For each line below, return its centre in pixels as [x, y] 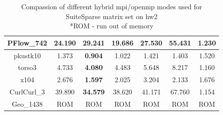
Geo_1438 [27, 104]
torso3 [27, 67]
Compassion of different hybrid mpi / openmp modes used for [112, 6]
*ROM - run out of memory [112, 26]
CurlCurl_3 [27, 92]
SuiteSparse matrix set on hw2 [112, 16]
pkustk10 [27, 55]
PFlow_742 [27, 42]
